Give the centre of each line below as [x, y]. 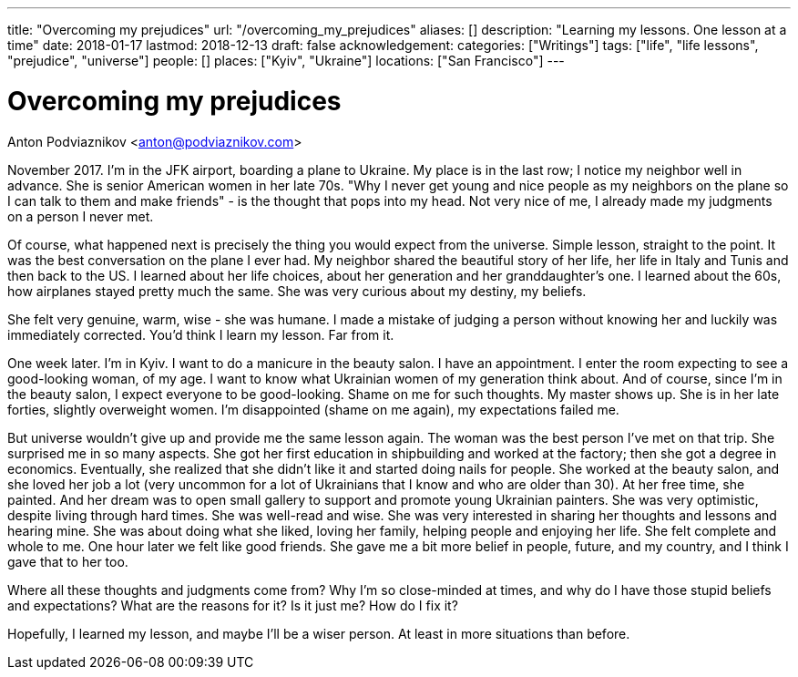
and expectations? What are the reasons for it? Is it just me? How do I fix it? [233, 605]
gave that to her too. [68, 561]
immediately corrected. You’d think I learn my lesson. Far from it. [201, 334]
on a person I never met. [81, 216]
